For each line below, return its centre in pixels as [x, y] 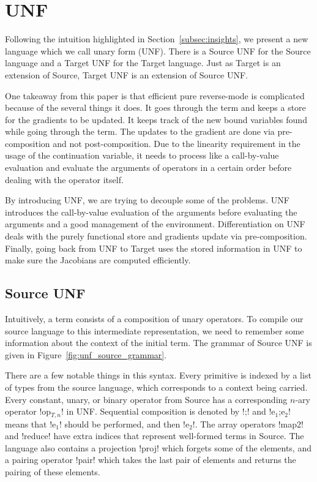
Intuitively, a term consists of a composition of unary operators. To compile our [154, 319]
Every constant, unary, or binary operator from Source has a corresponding [146, 399]
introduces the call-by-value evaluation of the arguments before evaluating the [151, 212]
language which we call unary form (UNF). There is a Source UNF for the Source [158, 51]
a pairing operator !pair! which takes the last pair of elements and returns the [151, 460]
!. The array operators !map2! [248, 424]
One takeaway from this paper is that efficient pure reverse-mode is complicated [155, 95]
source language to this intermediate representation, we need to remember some [155, 330]
